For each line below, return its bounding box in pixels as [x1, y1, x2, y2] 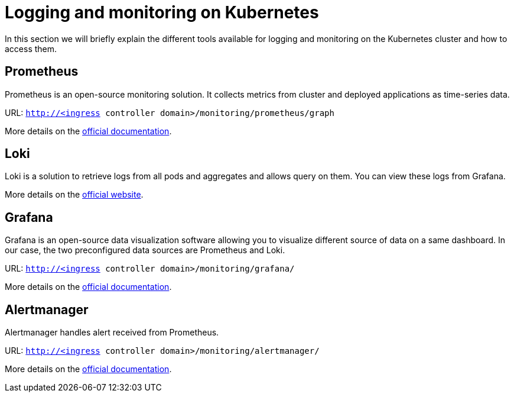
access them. [5, 43, 57, 54]
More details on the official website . [5, 189, 144, 200]
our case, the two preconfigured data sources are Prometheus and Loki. [5, 245, 285, 256]
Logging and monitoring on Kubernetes [5, 2, 319, 22]
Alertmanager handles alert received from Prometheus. [5, 327, 219, 338]
